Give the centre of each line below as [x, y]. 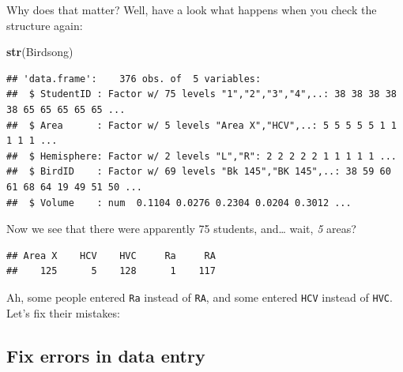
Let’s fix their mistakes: [63, 312]
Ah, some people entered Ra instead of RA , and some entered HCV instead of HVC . [200, 297]
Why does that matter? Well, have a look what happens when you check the [192, 9]
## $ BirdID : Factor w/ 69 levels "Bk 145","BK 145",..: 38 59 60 [199, 172]
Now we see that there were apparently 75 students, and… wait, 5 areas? [181, 229]
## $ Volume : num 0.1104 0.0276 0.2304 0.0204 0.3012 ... [179, 203]
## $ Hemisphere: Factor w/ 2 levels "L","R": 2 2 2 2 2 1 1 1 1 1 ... [201, 156]
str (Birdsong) [40, 52]
